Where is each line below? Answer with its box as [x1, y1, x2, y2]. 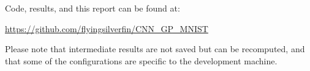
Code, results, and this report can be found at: [5, 2, 180, 14]
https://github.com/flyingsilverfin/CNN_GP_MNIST [5, 22, 208, 35]
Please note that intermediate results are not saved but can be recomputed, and [5, 42, 305, 55]
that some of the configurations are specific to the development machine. [5, 54, 278, 67]
